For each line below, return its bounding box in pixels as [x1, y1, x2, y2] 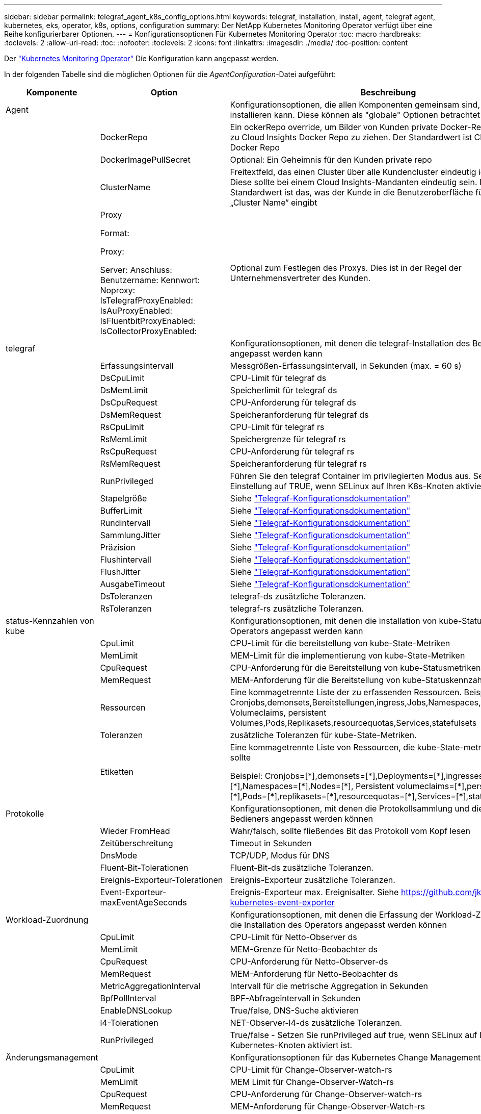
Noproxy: [100, 285, 136, 295]
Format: [100, 228, 129, 238]
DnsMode [100, 850, 138, 860]
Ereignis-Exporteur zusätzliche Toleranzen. [230, 875, 395, 885]
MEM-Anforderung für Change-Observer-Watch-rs [230, 1101, 425, 1111]
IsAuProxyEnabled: [100, 306, 173, 316]
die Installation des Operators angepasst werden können [230, 920, 447, 930]
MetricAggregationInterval [100, 981, 200, 991]
